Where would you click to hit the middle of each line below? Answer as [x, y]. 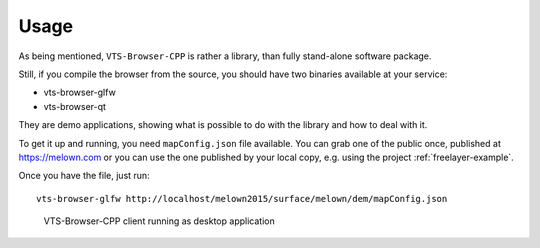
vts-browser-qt [75, 106]
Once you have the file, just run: [84, 176]
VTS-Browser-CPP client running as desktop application [159, 221]
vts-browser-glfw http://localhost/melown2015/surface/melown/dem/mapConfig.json [242, 198]
